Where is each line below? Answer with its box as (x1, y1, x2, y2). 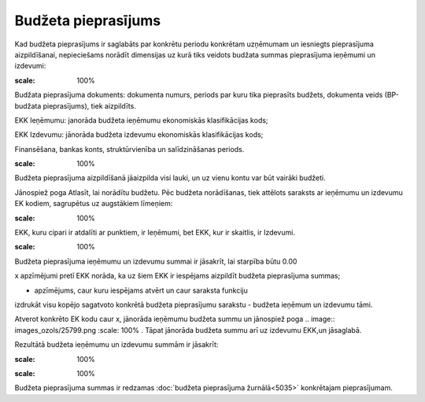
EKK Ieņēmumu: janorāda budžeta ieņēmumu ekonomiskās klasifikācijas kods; (14, 115, 268, 125)
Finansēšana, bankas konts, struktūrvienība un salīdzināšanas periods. (14, 144, 245, 153)
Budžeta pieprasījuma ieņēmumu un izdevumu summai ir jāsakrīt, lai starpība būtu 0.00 (14, 256, 297, 266)
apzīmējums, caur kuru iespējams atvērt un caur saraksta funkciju (34, 286, 248, 295)
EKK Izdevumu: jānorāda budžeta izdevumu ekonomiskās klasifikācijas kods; (14, 130, 264, 139)
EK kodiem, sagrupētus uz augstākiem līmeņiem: (14, 199, 173, 208)
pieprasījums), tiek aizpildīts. (42, 101, 137, 110)
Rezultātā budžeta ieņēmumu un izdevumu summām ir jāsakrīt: (14, 340, 219, 349)
